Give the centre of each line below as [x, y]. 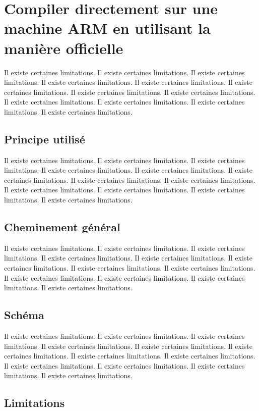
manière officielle [64, 48]
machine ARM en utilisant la [107, 28]
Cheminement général [62, 227]
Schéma [24, 315]
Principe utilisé [45, 139]
